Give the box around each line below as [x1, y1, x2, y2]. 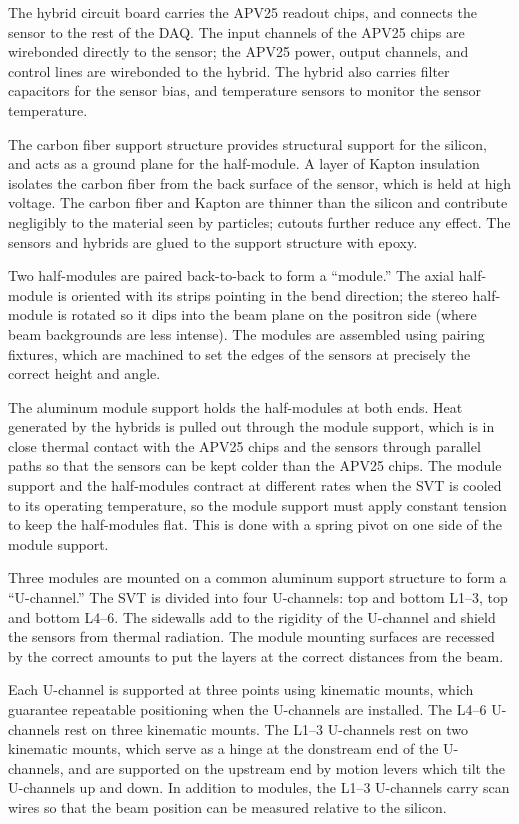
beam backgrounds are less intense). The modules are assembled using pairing [8, 323, 485, 344]
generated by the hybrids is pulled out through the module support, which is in [8, 416, 495, 437]
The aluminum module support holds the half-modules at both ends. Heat [8, 396, 463, 417]
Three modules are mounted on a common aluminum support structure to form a [8, 567, 507, 588]
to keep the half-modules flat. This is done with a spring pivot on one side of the [8, 514, 502, 535]
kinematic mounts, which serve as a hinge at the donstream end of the [8, 738, 439, 759]
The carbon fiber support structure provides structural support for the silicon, [8, 133, 487, 154]
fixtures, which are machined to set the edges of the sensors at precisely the [8, 343, 471, 364]
